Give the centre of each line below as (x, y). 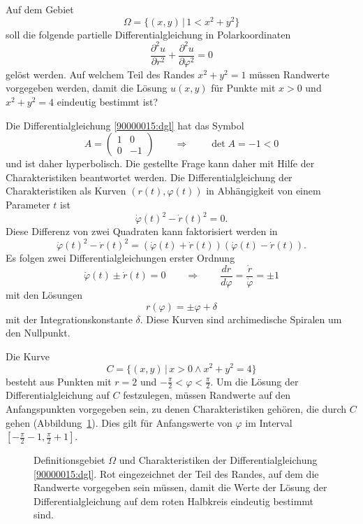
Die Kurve (28, 356)
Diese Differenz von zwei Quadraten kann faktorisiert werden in (142, 231)
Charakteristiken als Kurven (66, 191)
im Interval (269, 422)
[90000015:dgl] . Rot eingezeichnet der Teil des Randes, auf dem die (176, 473)
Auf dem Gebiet (40, 9)
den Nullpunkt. (38, 333)
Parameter (28, 204)
